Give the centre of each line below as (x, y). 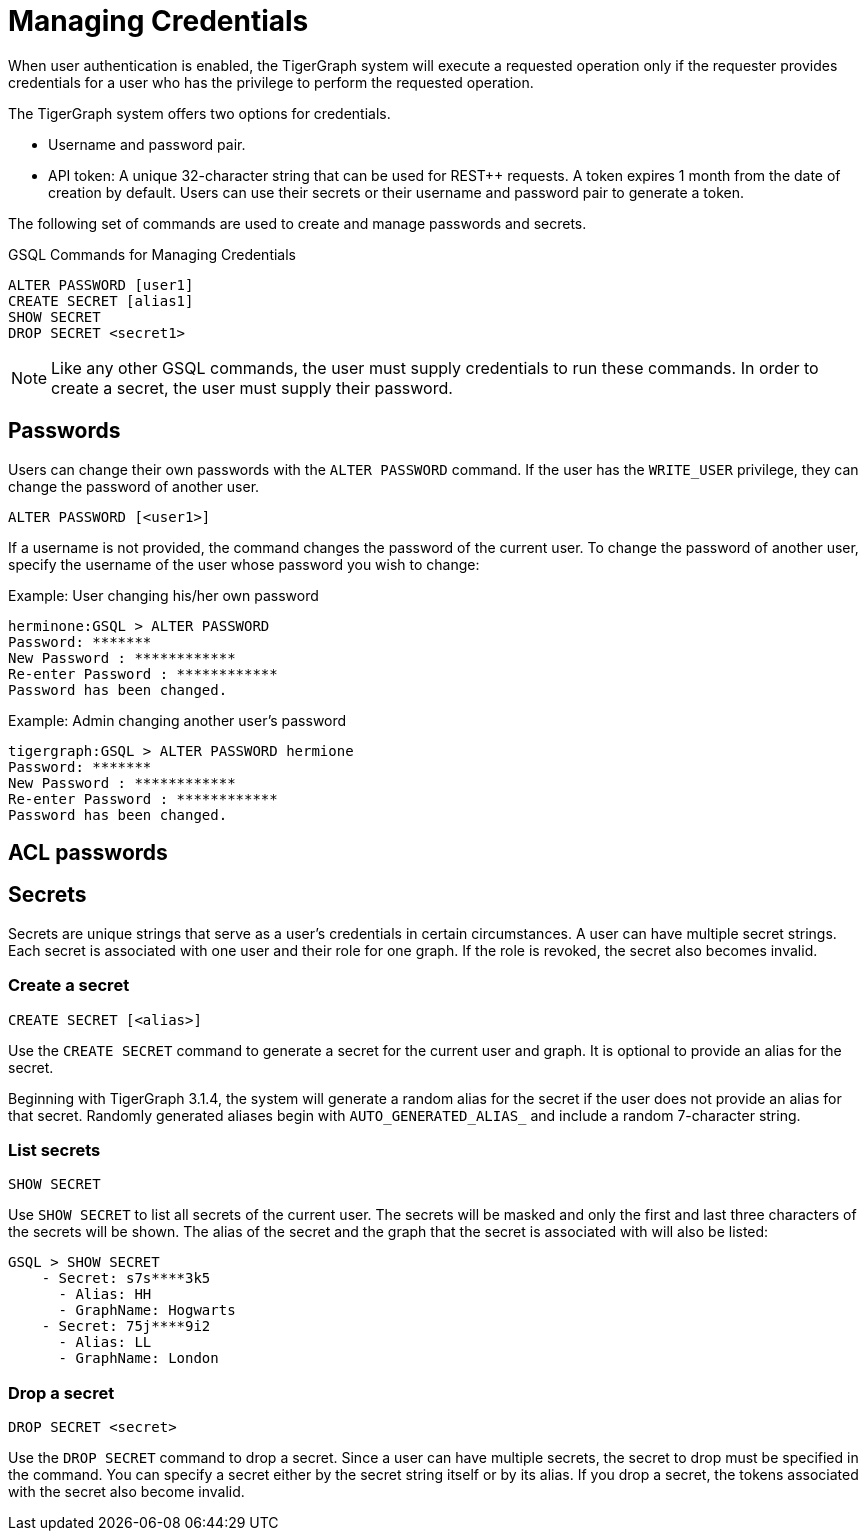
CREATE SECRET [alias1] (101, 300)
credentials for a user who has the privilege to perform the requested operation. (271, 82)
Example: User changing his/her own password (163, 595)
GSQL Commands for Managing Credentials (152, 254)
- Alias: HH (105, 1294)
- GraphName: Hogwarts (147, 1310)
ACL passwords (88, 853)
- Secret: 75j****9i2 (126, 1326)
